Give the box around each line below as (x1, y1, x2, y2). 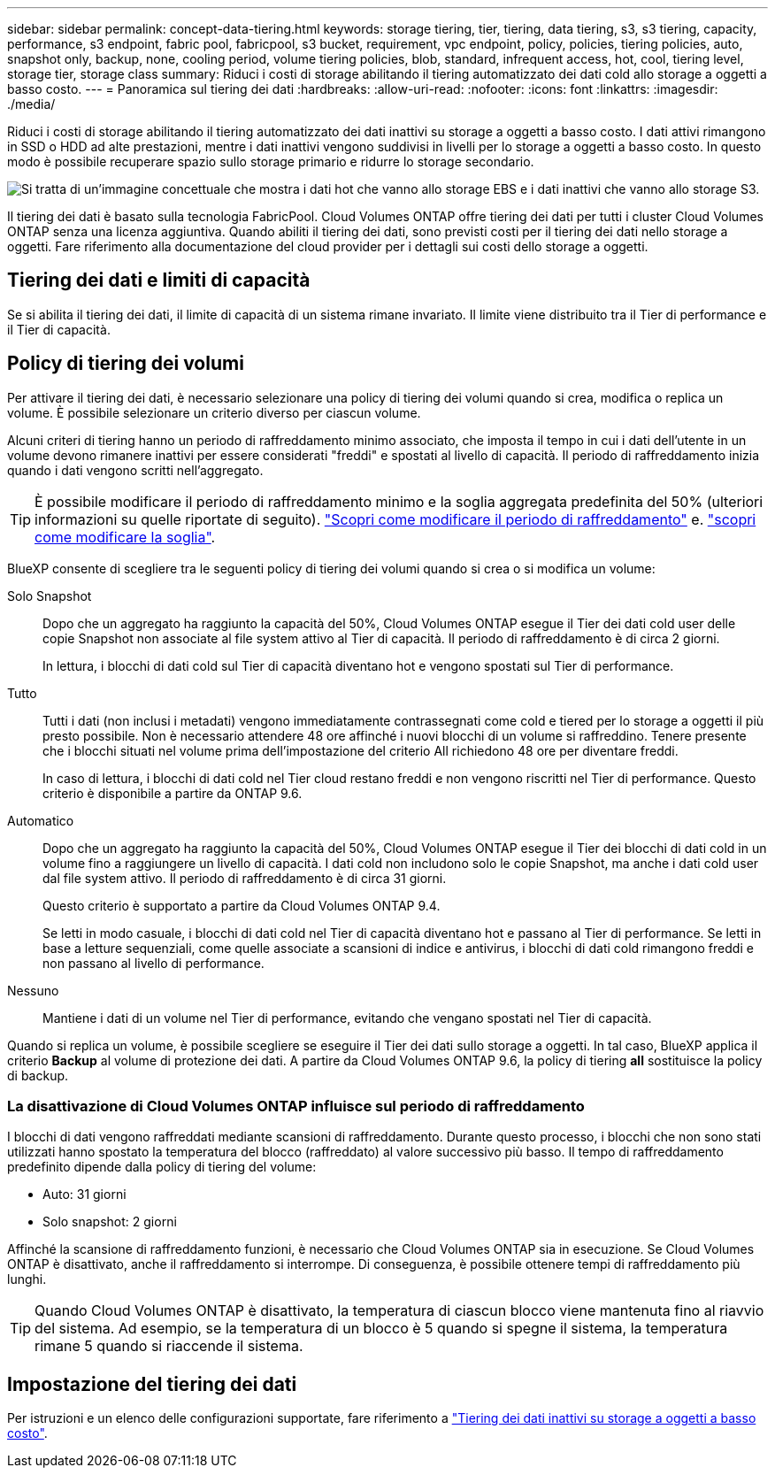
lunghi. (7, 1271, 47, 1287)
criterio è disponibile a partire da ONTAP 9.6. (42, 785, 303, 801)
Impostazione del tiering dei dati (7, 1372, 297, 1395)
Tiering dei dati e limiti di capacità (7, 269, 311, 292)
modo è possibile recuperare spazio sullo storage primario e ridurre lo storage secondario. (7, 154, 534, 169)
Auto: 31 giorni (42, 1187, 127, 1202)
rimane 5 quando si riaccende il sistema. (35, 1337, 303, 1356)
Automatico (7, 812, 74, 828)
